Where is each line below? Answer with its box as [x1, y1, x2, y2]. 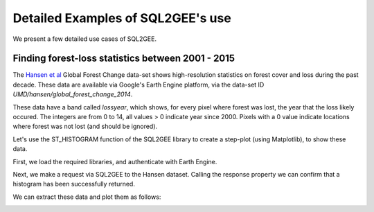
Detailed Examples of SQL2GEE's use [12, 10, 231, 26]
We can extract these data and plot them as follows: [12, 193, 161, 201]
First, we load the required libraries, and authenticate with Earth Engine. [12, 157, 217, 166]
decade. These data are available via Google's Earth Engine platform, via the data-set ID [12, 80, 265, 89]
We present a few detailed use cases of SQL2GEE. [12, 35, 157, 43]
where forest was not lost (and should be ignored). [12, 122, 158, 131]
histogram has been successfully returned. [12, 180, 135, 188]
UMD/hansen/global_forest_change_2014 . [12, 90, 133, 98]
